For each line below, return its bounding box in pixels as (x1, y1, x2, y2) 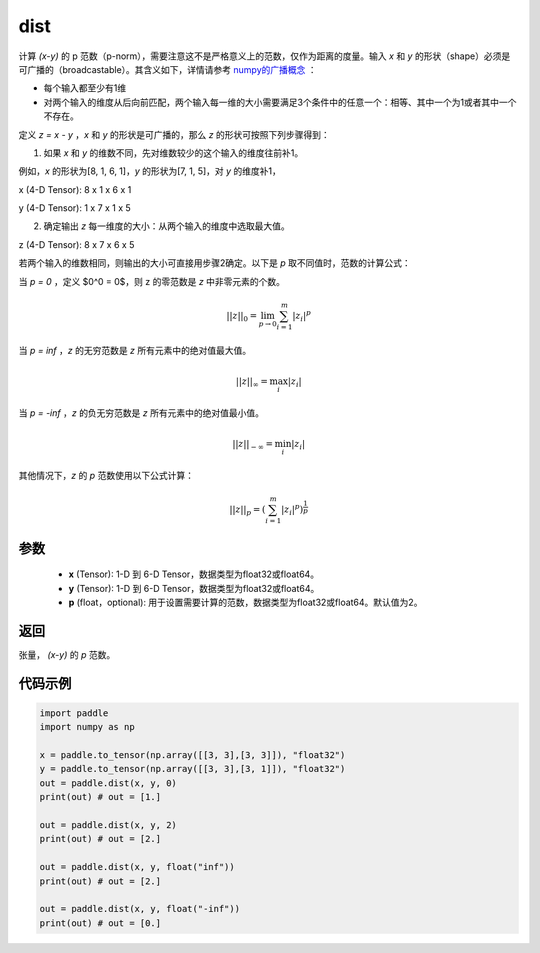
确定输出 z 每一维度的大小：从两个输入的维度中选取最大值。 (43, 220, 290, 232)
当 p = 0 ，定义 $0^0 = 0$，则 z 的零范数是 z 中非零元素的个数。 (18, 275, 285, 287)
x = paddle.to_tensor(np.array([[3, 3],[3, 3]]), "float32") (39, 750, 346, 761)
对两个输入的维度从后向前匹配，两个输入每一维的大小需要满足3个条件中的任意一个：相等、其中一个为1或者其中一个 (43, 96, 517, 108)
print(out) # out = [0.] (39, 917, 162, 929)
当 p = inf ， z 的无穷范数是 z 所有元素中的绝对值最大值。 (18, 344, 252, 356)
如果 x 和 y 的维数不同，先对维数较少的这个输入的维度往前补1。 (43, 146, 304, 159)
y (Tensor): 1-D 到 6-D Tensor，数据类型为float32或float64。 (68, 582, 320, 594)
